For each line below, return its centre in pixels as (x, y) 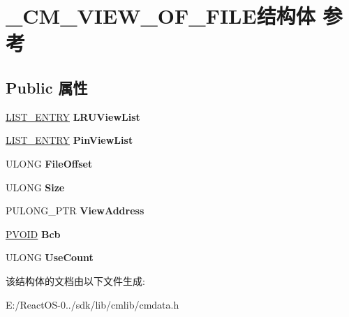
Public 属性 (47, 87)
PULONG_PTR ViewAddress (75, 211)
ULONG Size (35, 187)
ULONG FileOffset (49, 163)
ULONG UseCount (50, 257)
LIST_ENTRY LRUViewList (73, 116)
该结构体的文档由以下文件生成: (75, 280)
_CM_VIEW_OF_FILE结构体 (161, 16)
